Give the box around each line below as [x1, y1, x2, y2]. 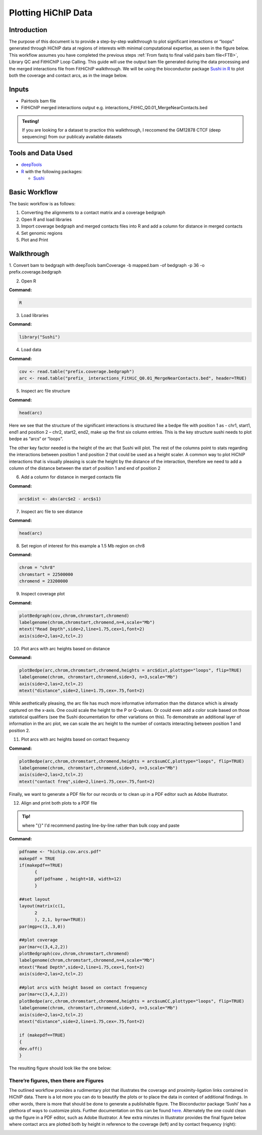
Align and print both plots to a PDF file [21, 800, 97, 806]
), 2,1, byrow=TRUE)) [34, 917, 86, 922]
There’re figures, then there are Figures [9, 1077, 104, 1084]
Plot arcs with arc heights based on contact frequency [21, 737, 130, 742]
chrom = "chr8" [19, 565, 55, 570]
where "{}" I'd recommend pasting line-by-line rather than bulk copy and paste [22, 822, 180, 828]
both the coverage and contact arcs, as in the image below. [9, 73, 128, 79]
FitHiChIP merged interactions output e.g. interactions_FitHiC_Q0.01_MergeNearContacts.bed [21, 105, 208, 111]
